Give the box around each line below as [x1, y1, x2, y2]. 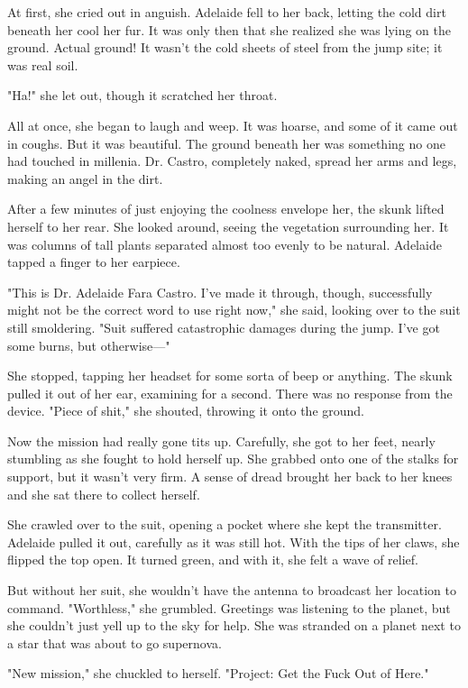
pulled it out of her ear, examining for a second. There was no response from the [7, 383, 453, 402]
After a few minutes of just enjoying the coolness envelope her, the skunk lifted [7, 199, 445, 218]
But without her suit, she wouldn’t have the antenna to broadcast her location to [7, 581, 456, 600]
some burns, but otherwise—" [7, 335, 170, 354]
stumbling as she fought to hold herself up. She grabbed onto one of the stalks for [7, 449, 459, 468]
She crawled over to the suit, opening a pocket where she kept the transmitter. [7, 515, 442, 534]
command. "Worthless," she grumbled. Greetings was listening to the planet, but [7, 598, 451, 617]
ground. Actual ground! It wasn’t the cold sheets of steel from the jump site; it [7, 38, 443, 57]
